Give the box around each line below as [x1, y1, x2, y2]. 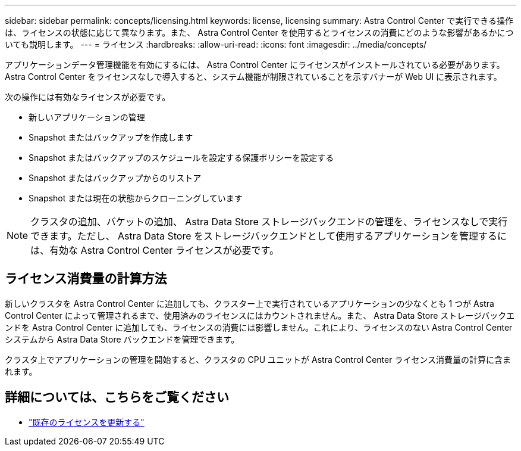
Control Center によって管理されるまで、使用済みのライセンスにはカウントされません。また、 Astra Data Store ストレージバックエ [5, 310, 515, 321]
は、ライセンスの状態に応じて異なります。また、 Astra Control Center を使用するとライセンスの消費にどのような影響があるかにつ [5, 27, 514, 38]
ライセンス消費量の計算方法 [5, 271, 167, 287]
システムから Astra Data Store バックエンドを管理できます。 [5, 334, 240, 344]
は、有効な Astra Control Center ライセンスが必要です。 [30, 244, 279, 256]
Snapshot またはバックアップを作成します [29, 132, 193, 142]
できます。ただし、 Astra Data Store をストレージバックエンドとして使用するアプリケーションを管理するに [30, 230, 507, 242]
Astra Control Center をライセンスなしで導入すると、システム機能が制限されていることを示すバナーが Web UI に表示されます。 [5, 71, 502, 82]
